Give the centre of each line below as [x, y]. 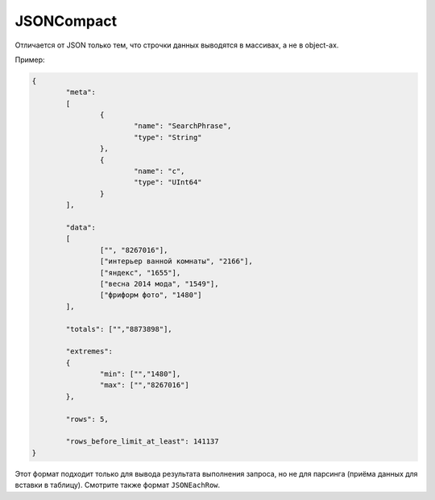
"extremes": [89, 351]
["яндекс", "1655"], [140, 273]
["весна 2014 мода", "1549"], [159, 283]
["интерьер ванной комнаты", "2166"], [176, 261]
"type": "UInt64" [168, 182]
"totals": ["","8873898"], [119, 329]
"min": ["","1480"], [140, 374]
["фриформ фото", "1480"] [151, 295]
